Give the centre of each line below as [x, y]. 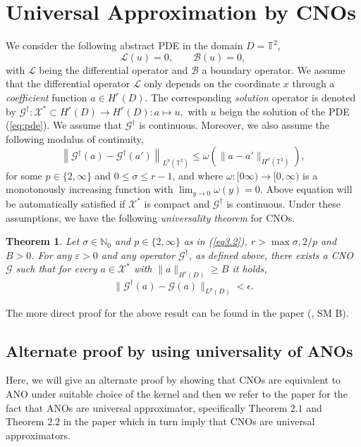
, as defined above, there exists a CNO [271, 254]
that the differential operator [68, 83]
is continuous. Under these [283, 203]
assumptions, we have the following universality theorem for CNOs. [151, 217]
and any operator [138, 254]
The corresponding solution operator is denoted [253, 97]
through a [313, 83]
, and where [198, 175]
